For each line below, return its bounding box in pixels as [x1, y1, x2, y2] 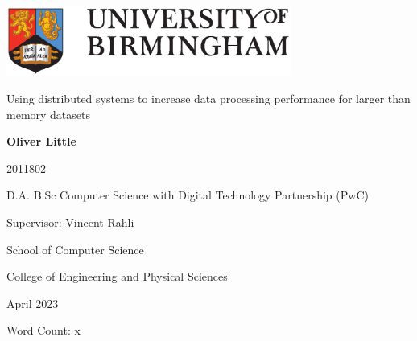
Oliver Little [6, 133, 76, 150]
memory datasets [6, 105, 91, 122]
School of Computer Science [6, 240, 144, 257]
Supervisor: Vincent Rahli [6, 214, 134, 231]
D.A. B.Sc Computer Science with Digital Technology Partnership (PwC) [6, 187, 369, 203]
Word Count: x [6, 322, 81, 339]
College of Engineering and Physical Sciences [6, 268, 228, 285]
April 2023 [6, 294, 59, 311]
